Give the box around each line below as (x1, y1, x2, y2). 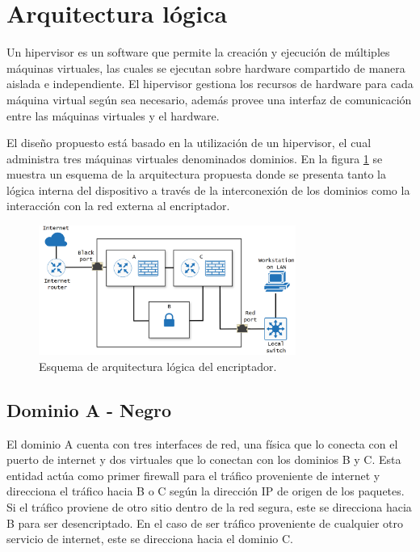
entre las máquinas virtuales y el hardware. (6, 107, 220, 124)
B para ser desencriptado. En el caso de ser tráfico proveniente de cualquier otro (6, 514, 403, 531)
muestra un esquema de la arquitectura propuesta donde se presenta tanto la (6, 166, 386, 183)
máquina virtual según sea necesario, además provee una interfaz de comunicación (6, 91, 412, 107)
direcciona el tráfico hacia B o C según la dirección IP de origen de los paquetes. (6, 482, 405, 499)
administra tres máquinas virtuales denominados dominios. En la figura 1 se (6, 150, 383, 166)
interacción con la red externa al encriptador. (6, 197, 230, 214)
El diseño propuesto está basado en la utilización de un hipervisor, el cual (6, 134, 372, 151)
